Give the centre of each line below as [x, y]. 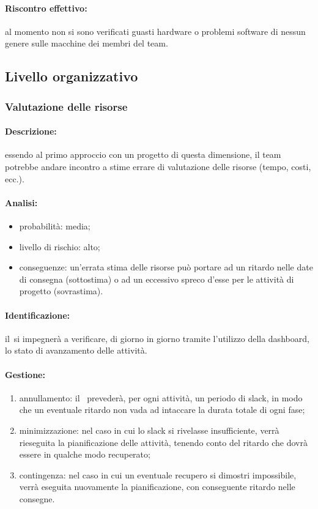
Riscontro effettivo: [46, 8]
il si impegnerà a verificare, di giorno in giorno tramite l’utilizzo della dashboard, [157, 338]
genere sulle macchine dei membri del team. [87, 43]
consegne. [37, 498]
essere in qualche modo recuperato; [85, 454]
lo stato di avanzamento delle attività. [76, 350]
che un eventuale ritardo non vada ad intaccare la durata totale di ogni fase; [162, 410]
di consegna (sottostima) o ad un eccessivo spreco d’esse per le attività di [157, 279]
